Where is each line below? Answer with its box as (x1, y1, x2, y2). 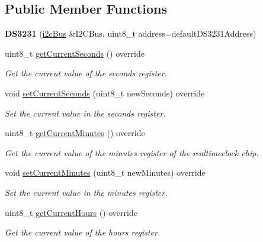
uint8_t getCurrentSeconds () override (5, 47, 145, 59)
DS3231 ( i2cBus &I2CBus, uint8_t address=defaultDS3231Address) (5, 27, 256, 40)
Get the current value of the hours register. (5, 226, 161, 238)
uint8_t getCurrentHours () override (5, 206, 137, 218)
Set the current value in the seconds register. (5, 107, 166, 119)
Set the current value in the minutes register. (5, 186, 168, 198)
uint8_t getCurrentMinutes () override (5, 127, 145, 139)
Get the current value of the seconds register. (5, 67, 167, 79)
